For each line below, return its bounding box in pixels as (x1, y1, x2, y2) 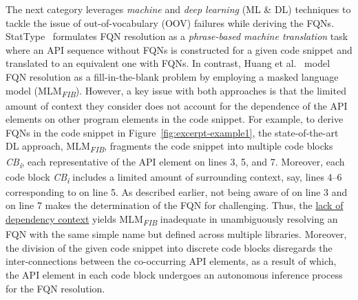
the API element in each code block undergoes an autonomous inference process (6, 267, 343, 281)
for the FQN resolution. (6, 281, 105, 295)
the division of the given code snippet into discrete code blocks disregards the (6, 240, 333, 254)
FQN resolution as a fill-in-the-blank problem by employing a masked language (6, 69, 339, 83)
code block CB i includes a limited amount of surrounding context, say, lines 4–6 (6, 169, 342, 186)
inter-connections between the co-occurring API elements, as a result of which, (6, 254, 337, 268)
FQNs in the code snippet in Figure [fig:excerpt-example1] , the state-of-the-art (6, 125, 339, 139)
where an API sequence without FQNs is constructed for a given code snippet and (6, 42, 352, 57)
